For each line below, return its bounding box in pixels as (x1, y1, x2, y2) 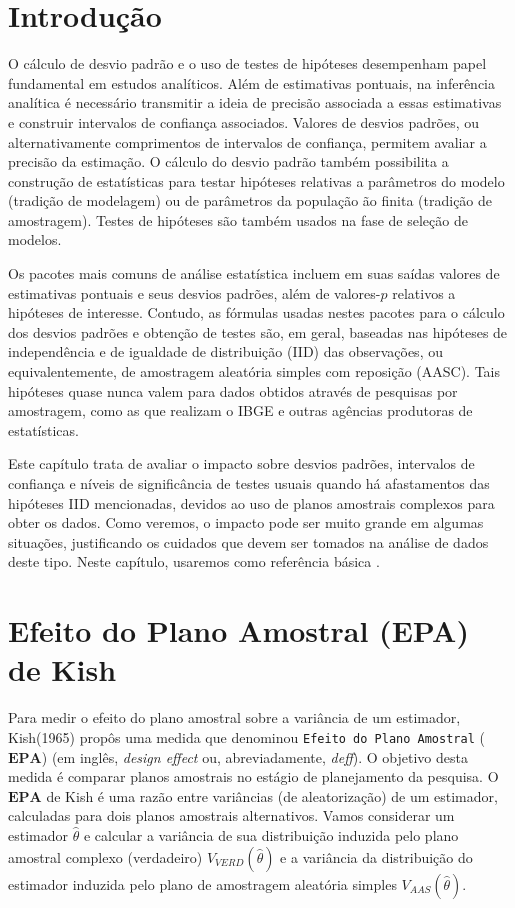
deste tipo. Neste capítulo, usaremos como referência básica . (8, 551, 380, 572)
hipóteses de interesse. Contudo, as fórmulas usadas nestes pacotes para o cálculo (8, 302, 505, 323)
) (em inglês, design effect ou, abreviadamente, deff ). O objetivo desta (41, 746, 468, 767)
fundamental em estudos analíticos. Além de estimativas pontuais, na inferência (8, 72, 495, 93)
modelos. (8, 229, 62, 250)
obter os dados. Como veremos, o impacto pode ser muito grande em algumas (8, 512, 484, 533)
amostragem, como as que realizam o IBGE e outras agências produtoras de (8, 400, 473, 421)
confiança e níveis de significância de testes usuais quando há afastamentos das (8, 473, 490, 493)
